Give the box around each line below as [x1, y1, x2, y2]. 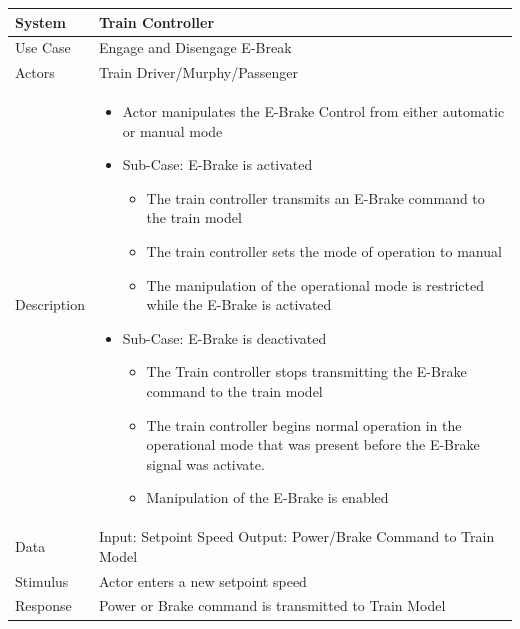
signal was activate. [146, 453, 265, 474]
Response [15, 595, 72, 616]
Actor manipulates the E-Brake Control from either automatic [122, 101, 505, 122]
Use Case [15, 37, 71, 58]
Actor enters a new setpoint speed [98, 570, 307, 591]
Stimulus [15, 570, 69, 591]
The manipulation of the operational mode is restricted [146, 274, 484, 295]
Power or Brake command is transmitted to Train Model [98, 595, 446, 616]
